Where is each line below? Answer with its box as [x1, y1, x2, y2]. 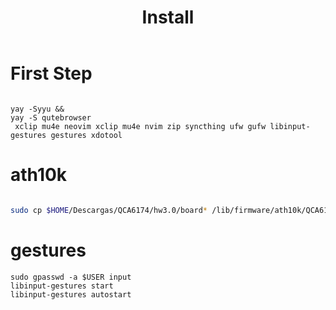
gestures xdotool [50, 130, 123, 140]
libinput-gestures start [10, 281, 114, 291]
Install [141, 6, 195, 29]
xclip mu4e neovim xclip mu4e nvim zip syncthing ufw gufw [14, 121, 267, 131]
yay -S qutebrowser [10, 112, 92, 123]
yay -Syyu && [10, 104, 65, 114]
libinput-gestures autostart [10, 289, 132, 300]
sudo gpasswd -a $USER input [10, 272, 132, 282]
